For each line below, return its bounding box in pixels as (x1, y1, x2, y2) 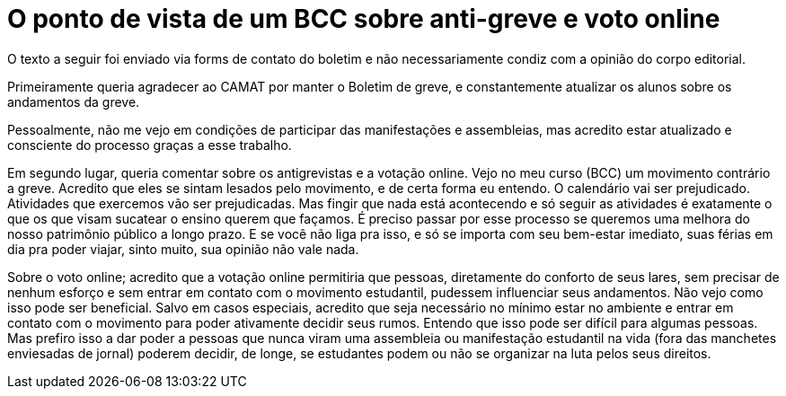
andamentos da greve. (7, 93, 140, 110)
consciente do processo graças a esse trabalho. (7, 136, 292, 153)
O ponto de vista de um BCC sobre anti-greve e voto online (7, 4, 720, 34)
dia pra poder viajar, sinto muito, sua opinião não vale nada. (7, 241, 359, 257)
